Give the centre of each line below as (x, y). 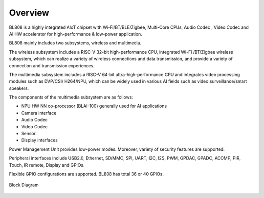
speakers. (19, 88)
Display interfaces (40, 140)
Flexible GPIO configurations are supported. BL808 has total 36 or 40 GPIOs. (86, 174)
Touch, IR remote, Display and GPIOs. (47, 165)
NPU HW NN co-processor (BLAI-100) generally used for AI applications (94, 106)
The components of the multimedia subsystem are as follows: (71, 97)
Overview (29, 13)
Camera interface (39, 113)
